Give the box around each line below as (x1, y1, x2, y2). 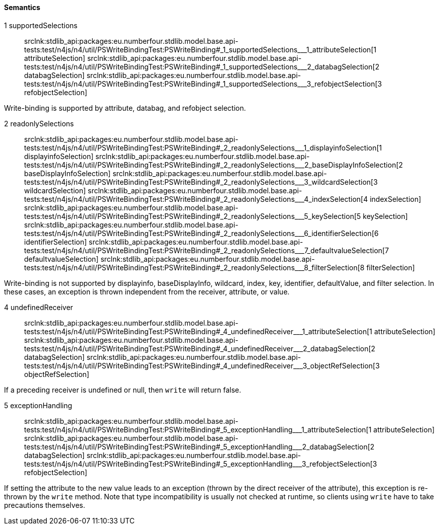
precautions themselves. (4, 500, 85, 509)
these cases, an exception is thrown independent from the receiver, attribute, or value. (4, 287, 290, 296)
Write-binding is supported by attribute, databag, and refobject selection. (4, 103, 246, 112)
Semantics (4, 3, 41, 12)
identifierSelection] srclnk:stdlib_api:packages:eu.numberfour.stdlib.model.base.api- (24, 237, 303, 246)
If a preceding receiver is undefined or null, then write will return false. (4, 385, 241, 394)
